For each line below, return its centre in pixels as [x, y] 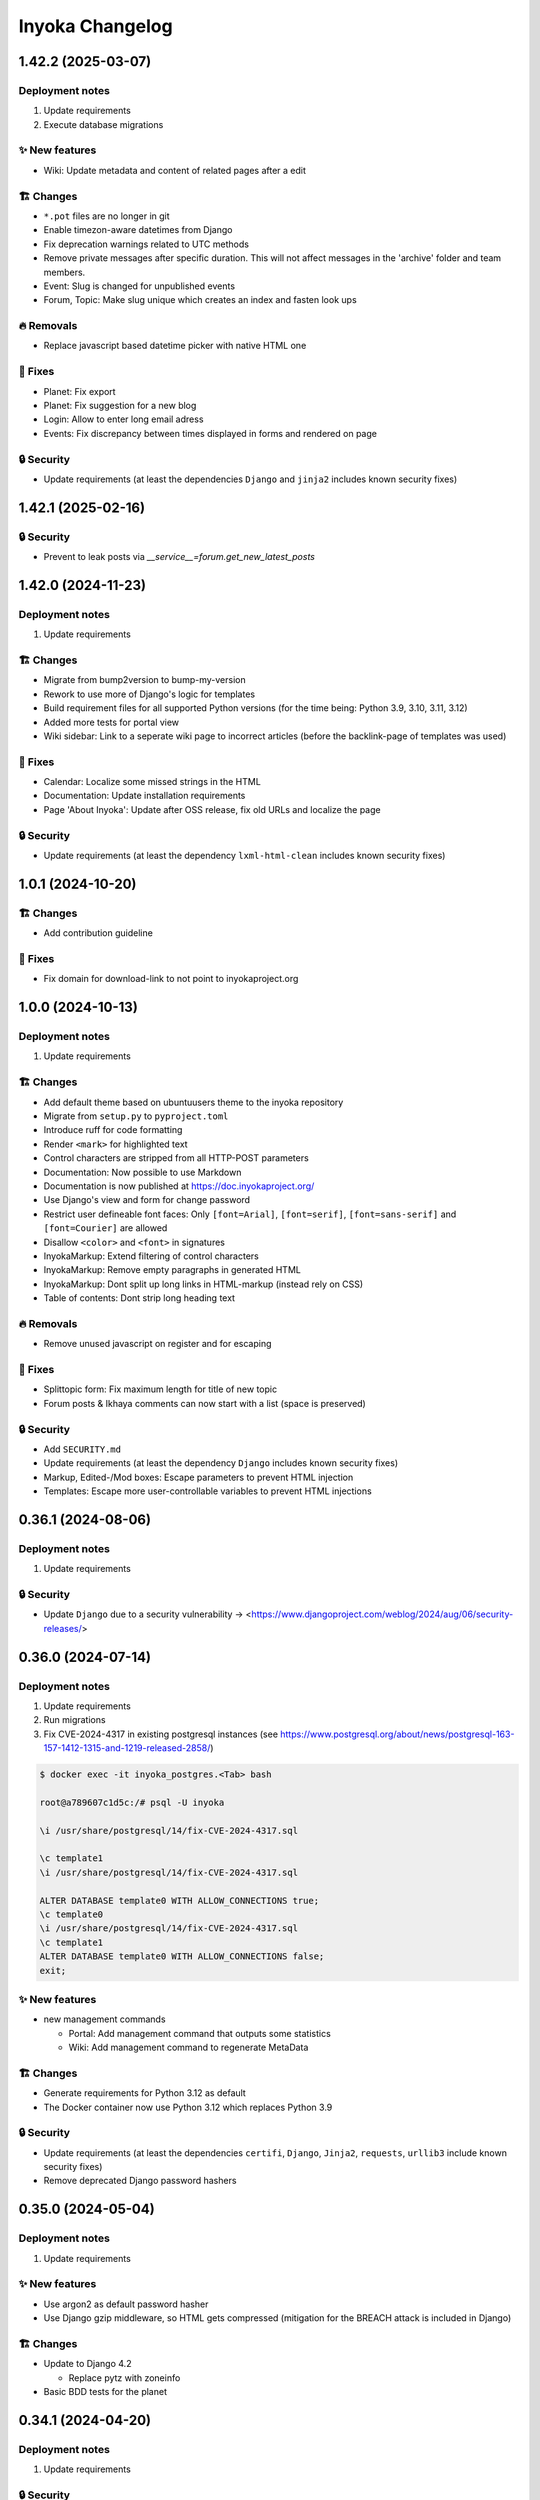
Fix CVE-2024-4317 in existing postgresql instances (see [161, 1734]
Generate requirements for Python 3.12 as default [145, 2093]
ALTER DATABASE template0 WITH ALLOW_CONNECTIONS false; [182, 1956]
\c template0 [71, 1914]
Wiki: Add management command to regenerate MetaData [188, 2047]
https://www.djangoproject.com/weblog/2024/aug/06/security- [382, 1614]
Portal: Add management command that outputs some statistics [200, 2033]
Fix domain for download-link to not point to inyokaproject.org [171, 979]
